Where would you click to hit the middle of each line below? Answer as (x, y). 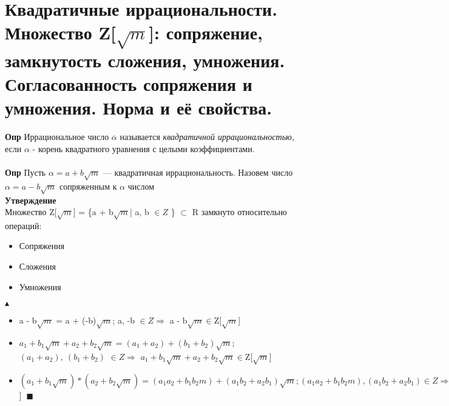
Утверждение (31, 200)
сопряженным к (88, 186)
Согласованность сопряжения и (129, 84)
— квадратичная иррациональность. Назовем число (198, 172)
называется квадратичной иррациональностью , (207, 137)
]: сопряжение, (206, 32)
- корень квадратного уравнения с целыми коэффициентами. (143, 148)
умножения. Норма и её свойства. (139, 108)
